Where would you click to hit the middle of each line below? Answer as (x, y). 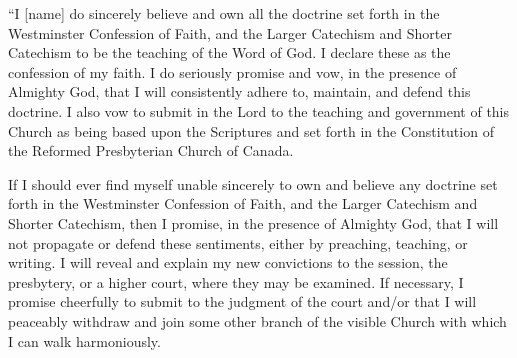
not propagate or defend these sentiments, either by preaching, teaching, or (238, 242)
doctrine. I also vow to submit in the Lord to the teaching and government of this (259, 110)
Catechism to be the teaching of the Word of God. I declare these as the (229, 52)
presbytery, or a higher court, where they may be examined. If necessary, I (236, 281)
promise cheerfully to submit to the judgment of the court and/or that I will (242, 301)
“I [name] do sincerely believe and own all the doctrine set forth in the (224, 13)
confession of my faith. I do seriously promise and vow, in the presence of (232, 71)
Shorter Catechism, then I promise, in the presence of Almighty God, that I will (253, 222)
